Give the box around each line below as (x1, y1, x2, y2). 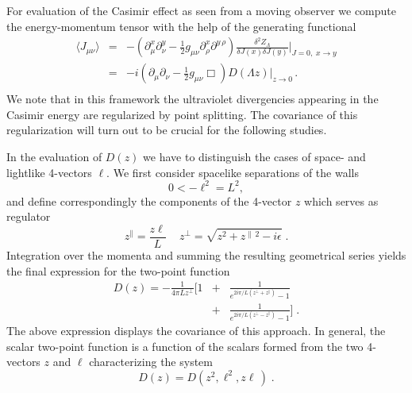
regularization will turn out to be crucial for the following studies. (6, 121, 327, 138)
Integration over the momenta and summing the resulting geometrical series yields (6, 247, 406, 263)
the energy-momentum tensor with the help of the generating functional (6, 17, 356, 34)
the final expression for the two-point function (6, 262, 230, 279)
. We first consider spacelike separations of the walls (106, 164, 359, 180)
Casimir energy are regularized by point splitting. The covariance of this (6, 106, 358, 122)
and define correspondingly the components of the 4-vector (6, 192, 292, 209)
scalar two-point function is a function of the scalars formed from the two (6, 337, 364, 354)
